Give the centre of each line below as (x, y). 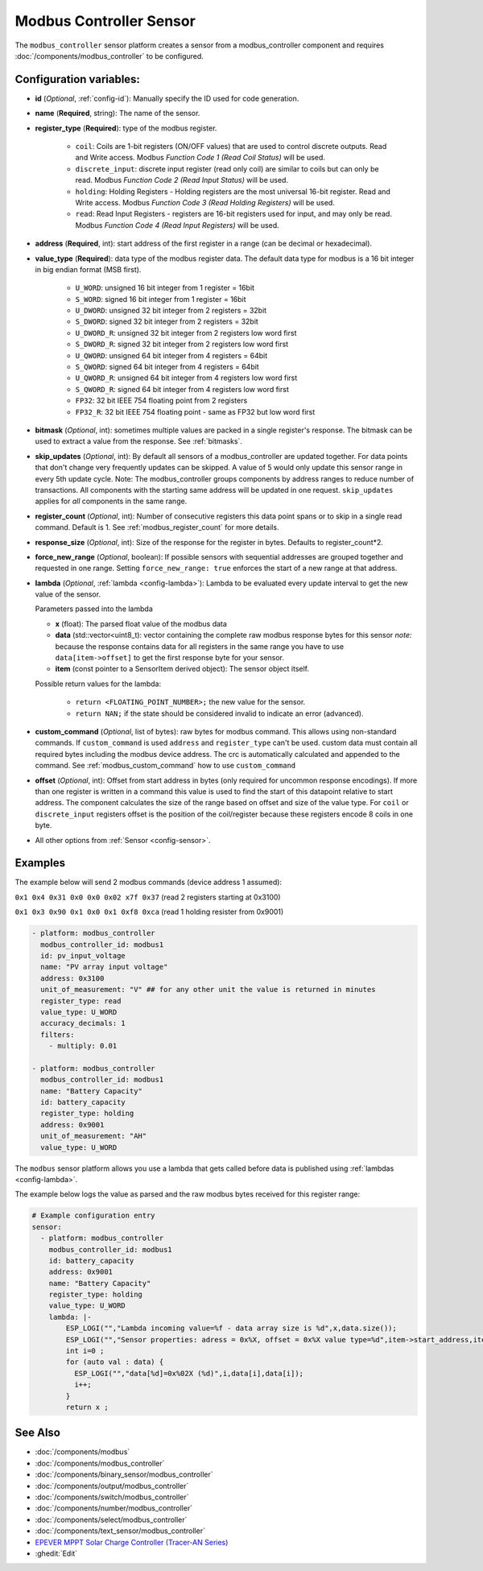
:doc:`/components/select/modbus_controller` (111, 1519)
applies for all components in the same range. (111, 501)
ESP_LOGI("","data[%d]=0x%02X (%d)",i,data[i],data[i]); (189, 1373)
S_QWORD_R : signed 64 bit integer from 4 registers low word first (182, 389)
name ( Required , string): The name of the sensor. (118, 114)
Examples (40, 863)
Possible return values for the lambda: (98, 684)
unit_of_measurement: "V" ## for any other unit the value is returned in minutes (208, 990)
